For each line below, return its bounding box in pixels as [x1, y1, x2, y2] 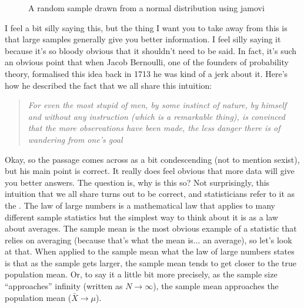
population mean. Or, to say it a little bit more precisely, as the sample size [5, 268, 278, 280]
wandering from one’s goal [28, 133, 123, 145]
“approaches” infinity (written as [5, 280, 123, 292]
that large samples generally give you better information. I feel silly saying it [5, 33, 281, 45]
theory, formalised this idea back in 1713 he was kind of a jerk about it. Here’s [5, 67, 288, 79]
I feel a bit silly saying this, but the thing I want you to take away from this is [5, 21, 288, 34]
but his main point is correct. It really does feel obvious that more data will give [5, 165, 295, 177]
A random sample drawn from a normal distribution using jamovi [28, 2, 265, 14]
